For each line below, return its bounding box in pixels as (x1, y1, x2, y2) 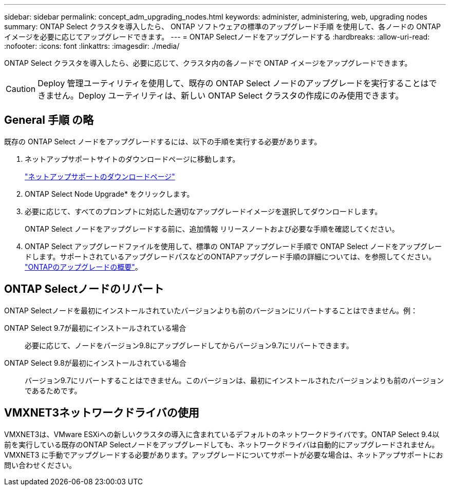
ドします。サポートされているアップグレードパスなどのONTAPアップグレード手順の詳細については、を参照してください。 (25, 252, 436, 261)
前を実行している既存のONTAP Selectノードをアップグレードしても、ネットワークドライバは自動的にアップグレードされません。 (4, 440, 439, 449)
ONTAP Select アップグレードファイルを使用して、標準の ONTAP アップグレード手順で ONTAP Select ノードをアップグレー (25, 241, 442, 251)
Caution (6, 84, 36, 94)
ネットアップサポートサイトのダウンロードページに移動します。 (25, 154, 240, 163)
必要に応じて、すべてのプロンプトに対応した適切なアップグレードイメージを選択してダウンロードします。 (25, 206, 382, 216)
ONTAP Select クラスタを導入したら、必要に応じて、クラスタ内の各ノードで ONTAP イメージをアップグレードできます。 (4, 59, 412, 67)
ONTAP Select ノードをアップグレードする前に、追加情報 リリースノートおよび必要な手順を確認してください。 (25, 224, 399, 233)
